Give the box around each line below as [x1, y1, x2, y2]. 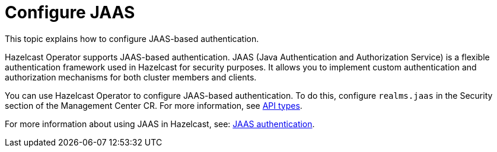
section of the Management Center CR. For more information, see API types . [5, 100, 302, 111]
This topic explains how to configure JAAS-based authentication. [5, 33, 259, 44]
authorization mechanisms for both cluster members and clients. [5, 72, 257, 82]
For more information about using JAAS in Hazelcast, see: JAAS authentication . [5, 118, 315, 129]
